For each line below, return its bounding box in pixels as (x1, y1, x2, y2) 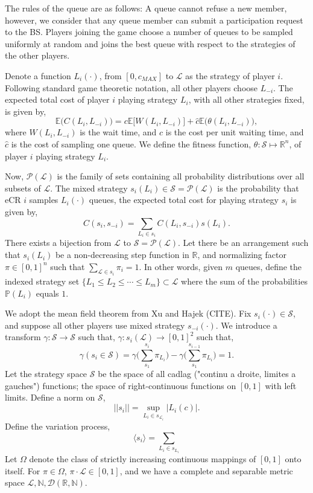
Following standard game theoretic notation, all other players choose (5, 81, 258, 94)
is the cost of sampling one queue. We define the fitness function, (11, 137, 251, 150)
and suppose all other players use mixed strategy (5, 318, 185, 331)
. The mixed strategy (50, 181, 128, 194)
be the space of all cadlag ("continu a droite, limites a (98, 367, 296, 380)
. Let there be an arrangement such (177, 236, 309, 249)
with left (265, 379, 297, 391)
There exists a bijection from (5, 236, 112, 249)
